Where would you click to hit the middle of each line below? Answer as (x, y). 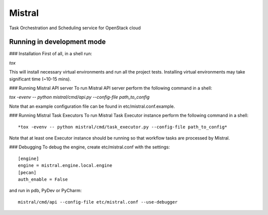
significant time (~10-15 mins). (40, 79)
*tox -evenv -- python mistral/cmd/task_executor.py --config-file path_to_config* (123, 127)
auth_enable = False (43, 179)
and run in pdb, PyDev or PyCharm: (45, 191)
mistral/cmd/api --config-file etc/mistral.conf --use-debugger (98, 202)
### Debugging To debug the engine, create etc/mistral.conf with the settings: (90, 147)
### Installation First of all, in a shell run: (51, 54)
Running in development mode (58, 42)
